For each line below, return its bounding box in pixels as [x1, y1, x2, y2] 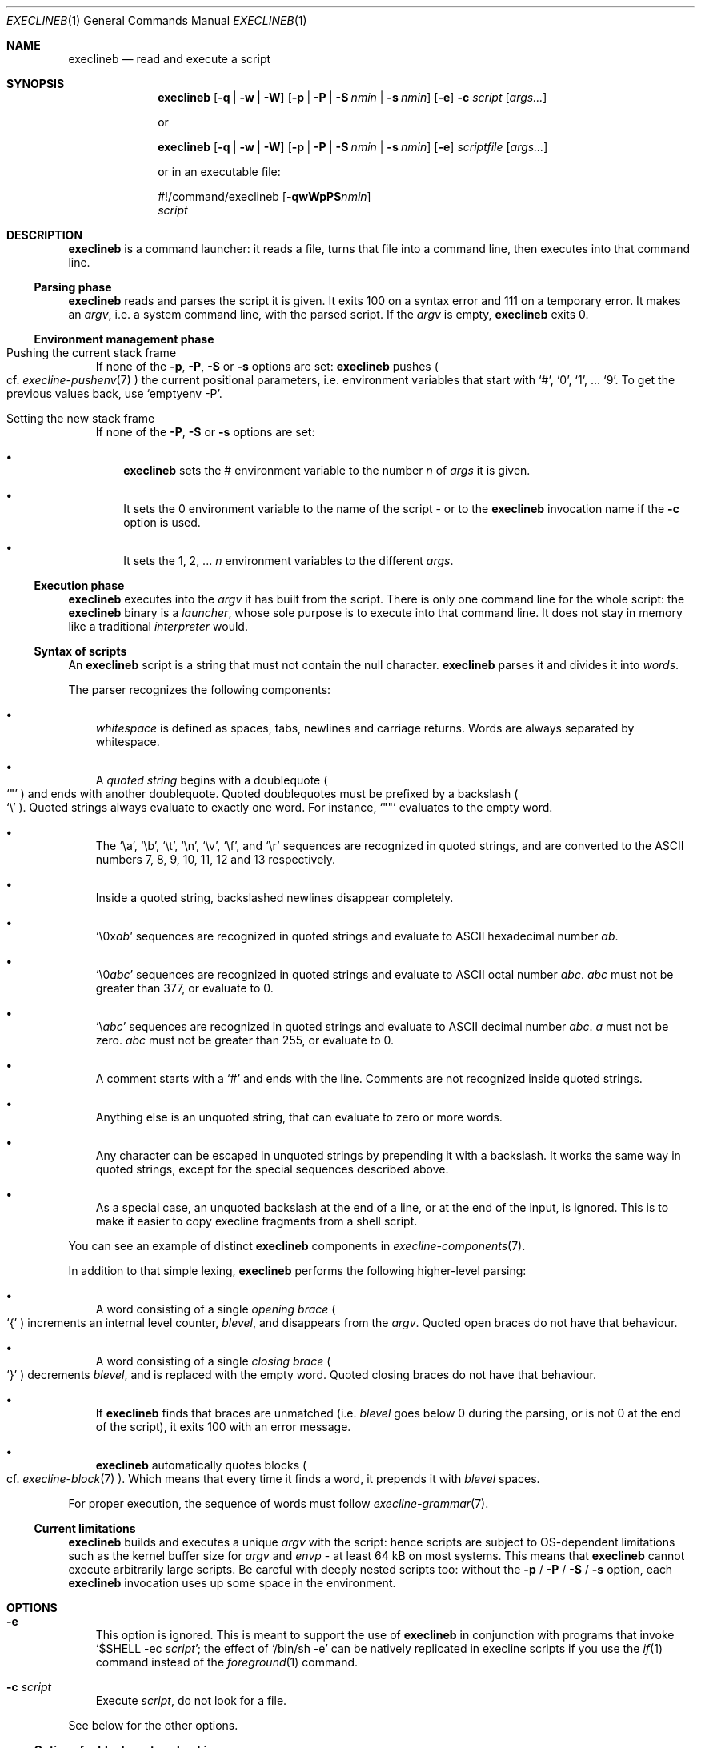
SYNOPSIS [6, 77, 65, 90]
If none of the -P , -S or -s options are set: [95, 425, 315, 439]
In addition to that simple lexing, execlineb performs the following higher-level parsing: [68, 1264, 527, 1277]
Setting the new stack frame [6, 411, 155, 425]
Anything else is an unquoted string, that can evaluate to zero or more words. [95, 1110, 503, 1124]
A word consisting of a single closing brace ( [95, 1354, 331, 1368]
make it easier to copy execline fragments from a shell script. [95, 1214, 418, 1228]
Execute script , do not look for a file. [95, 1694, 287, 1707]
